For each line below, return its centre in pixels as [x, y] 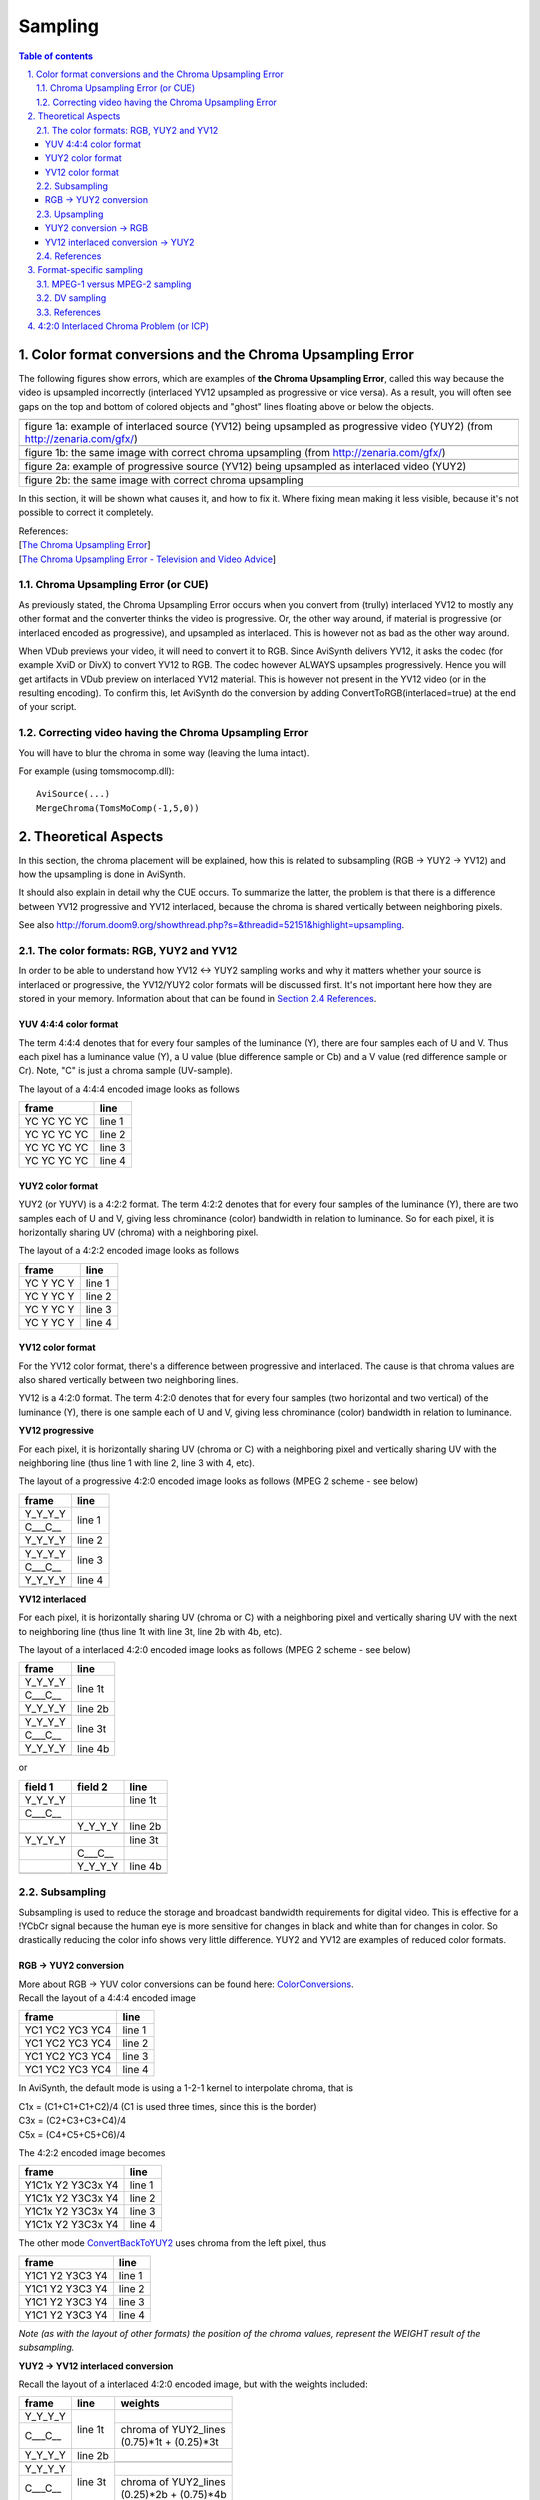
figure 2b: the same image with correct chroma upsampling [164, 480]
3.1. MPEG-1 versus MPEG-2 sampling [114, 284]
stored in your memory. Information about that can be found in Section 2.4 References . [197, 999]
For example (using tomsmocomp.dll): [96, 771]
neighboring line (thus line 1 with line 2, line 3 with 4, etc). [136, 1463]
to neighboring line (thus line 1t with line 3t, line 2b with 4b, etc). [150, 1631]
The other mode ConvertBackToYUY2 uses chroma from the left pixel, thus [172, 2243]
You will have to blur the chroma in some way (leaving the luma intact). [164, 752]
